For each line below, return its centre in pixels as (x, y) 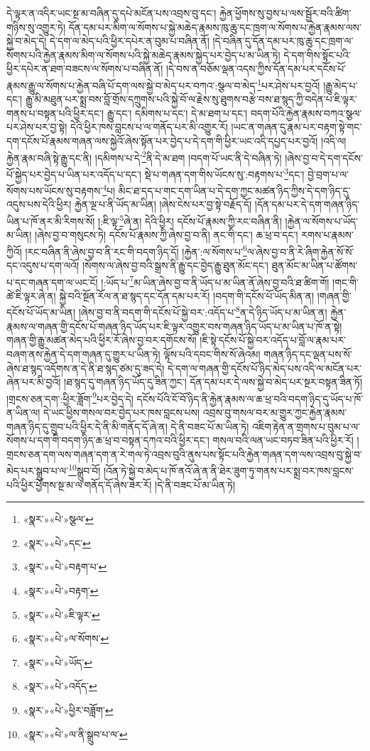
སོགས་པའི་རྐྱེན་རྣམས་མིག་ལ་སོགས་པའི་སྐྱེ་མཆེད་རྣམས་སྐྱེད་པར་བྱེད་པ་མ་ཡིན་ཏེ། (143, 54)
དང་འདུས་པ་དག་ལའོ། (43, 265)
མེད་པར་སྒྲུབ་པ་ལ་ (38, 470)
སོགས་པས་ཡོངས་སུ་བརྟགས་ (55, 190)
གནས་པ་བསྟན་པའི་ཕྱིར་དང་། (55, 113)
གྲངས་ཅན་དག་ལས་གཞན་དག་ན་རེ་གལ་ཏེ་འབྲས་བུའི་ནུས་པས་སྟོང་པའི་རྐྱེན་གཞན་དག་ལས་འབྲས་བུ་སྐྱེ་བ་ (184, 454)
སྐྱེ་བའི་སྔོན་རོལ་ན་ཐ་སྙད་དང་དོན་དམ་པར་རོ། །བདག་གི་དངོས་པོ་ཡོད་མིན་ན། (187, 295)
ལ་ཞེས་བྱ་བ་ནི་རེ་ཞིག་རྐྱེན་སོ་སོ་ (300, 251)
